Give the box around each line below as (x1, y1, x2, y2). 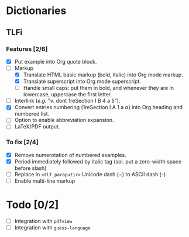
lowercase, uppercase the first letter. (23, 91, 112, 98)
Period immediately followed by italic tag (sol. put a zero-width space (14, 158, 182, 165)
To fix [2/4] (6, 138, 39, 147)
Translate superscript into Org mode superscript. (23, 78, 142, 85)
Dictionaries (6, 4, 67, 18)
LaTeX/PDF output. (14, 123, 60, 130)
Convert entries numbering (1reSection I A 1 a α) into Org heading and (14, 104, 183, 111)
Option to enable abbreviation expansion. (14, 117, 114, 124)
